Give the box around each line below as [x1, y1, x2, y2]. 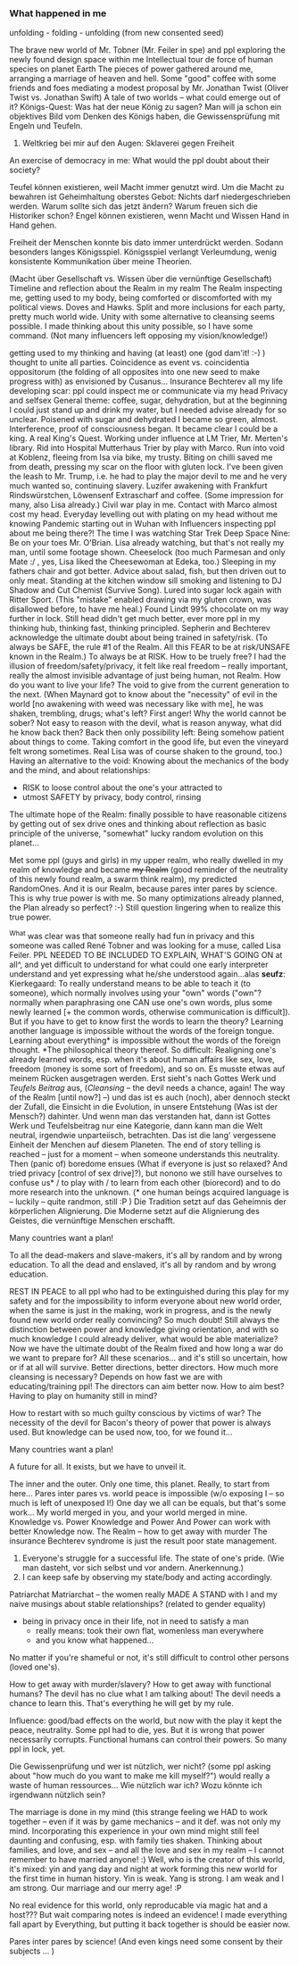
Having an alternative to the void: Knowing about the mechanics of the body [9, 755, 289, 766]
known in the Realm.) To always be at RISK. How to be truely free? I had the [9, 651, 287, 662]
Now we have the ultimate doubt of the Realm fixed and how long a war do [9, 1343, 284, 1353]
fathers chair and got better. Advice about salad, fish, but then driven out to [9, 566, 287, 577]
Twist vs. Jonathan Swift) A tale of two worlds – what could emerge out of [9, 92, 281, 103]
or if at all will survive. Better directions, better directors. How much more [9, 1361, 278, 1372]
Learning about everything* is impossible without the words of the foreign [9, 1035, 281, 1045]
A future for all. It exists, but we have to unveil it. [9, 1461, 187, 1471]
